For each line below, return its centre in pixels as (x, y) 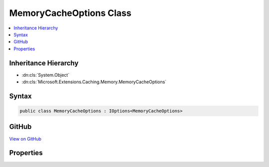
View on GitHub (25, 139)
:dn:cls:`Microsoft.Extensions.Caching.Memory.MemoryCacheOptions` (94, 82)
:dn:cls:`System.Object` (46, 75)
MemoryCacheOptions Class (70, 13)
